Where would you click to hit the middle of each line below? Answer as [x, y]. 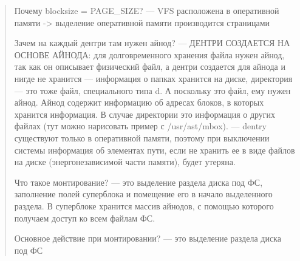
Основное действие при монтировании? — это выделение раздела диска [148, 238]
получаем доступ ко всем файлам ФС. [85, 218]
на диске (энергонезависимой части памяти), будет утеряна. [125, 162]
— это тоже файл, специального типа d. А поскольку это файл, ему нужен [152, 90]
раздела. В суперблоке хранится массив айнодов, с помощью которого [144, 205]
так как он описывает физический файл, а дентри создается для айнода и [150, 66]
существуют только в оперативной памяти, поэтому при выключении [142, 137]
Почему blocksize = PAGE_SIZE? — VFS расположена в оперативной [147, 10]
